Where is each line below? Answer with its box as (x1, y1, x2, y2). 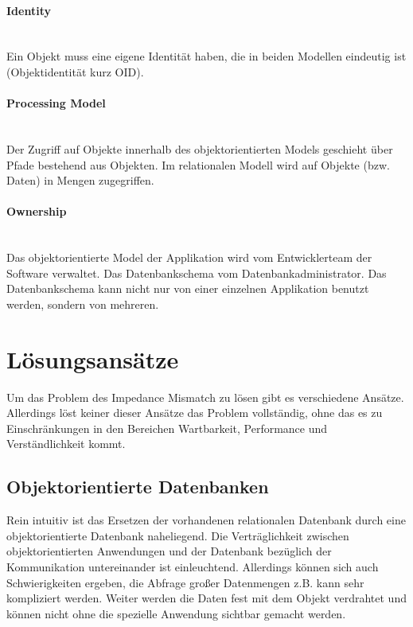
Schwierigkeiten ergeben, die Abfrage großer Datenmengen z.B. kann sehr (6, 574, 364, 590)
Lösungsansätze (6, 342, 179, 375)
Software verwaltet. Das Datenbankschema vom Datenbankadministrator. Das (6, 264, 387, 281)
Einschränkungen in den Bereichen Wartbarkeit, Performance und (6, 419, 328, 436)
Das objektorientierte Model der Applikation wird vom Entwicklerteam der (6, 249, 372, 266)
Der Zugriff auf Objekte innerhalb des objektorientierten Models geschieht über (6, 140, 393, 157)
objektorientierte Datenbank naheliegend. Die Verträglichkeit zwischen (6, 527, 349, 543)
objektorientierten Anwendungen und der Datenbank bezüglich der (6, 543, 332, 559)
